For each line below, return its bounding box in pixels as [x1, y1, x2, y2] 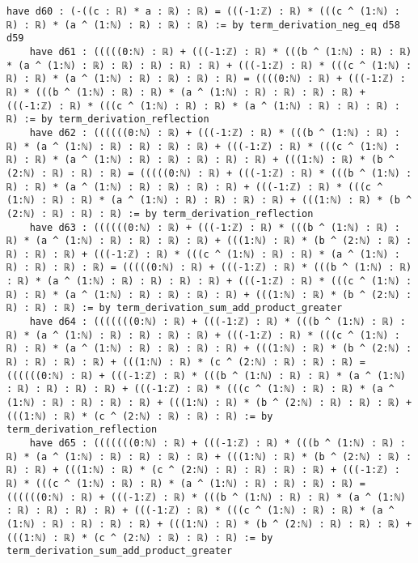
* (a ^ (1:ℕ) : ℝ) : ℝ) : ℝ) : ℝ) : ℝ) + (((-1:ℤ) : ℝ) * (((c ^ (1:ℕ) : [6, 59, 412, 71]
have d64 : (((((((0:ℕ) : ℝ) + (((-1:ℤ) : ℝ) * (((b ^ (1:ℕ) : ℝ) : [29, 316, 406, 328]
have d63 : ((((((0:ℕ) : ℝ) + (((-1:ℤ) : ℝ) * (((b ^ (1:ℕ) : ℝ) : [29, 221, 400, 233]
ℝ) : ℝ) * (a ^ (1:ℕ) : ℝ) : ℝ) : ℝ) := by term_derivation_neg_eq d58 [6, 19, 400, 31]
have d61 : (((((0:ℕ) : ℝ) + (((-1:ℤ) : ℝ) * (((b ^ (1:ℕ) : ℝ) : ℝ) [29, 45, 412, 58]
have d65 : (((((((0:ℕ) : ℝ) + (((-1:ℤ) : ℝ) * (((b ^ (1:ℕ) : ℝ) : [29, 437, 406, 449]
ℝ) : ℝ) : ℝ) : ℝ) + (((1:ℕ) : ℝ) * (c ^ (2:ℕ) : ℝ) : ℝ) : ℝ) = [6, 356, 365, 369]
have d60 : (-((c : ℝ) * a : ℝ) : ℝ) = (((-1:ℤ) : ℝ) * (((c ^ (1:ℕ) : [6, 6, 400, 17]
